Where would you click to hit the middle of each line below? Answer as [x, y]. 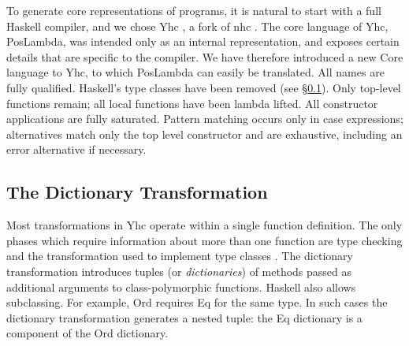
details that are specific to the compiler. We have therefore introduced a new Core [205, 56]
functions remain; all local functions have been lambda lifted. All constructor [192, 103]
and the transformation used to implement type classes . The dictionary [180, 256]
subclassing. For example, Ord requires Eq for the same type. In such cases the [197, 302]
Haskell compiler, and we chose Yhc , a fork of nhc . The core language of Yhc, [197, 26]
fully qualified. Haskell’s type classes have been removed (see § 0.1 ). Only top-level [204, 87]
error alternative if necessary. [76, 149]
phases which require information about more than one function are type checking [204, 240]
